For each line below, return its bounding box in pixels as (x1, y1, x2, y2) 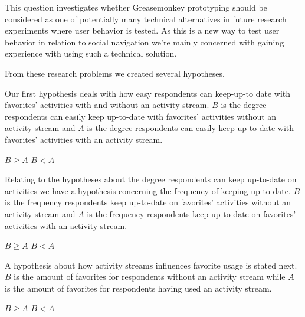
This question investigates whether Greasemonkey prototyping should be (5, 1, 267, 13)
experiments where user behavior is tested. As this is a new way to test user (5, 24, 280, 37)
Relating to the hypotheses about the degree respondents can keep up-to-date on (5, 173, 297, 185)
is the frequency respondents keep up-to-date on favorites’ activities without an (5, 196, 291, 208)
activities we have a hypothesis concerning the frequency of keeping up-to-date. (5, 184, 291, 197)
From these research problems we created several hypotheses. (5, 67, 225, 79)
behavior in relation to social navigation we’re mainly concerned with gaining (5, 35, 284, 48)
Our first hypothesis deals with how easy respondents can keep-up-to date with (5, 87, 291, 99)
